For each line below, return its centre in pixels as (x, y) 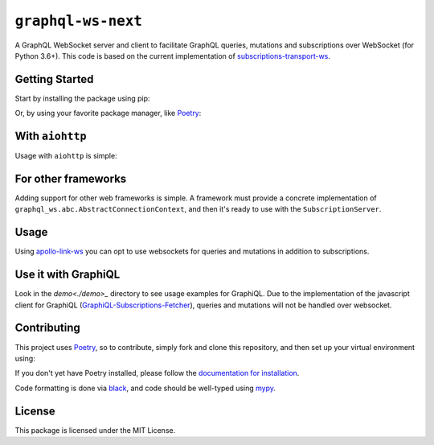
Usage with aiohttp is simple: (66, 156)
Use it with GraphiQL (68, 275)
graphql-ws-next (78, 21)
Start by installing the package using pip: (82, 98)
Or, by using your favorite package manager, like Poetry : (108, 113)
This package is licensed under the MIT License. (95, 430)
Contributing (47, 328)
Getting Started (54, 79)
